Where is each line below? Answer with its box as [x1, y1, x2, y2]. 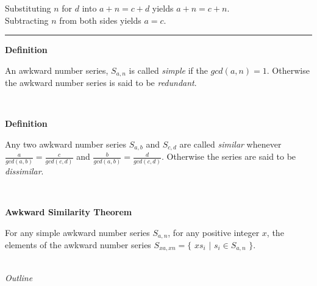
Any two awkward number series [5, 138, 126, 151]
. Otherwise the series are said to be [161, 150, 296, 163]
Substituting [5, 2, 51, 14]
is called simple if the [129, 63, 208, 76]
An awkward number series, [5, 63, 109, 76]
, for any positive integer [168, 226, 260, 238]
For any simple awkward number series [5, 226, 150, 238]
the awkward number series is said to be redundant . [5, 76, 197, 89]
